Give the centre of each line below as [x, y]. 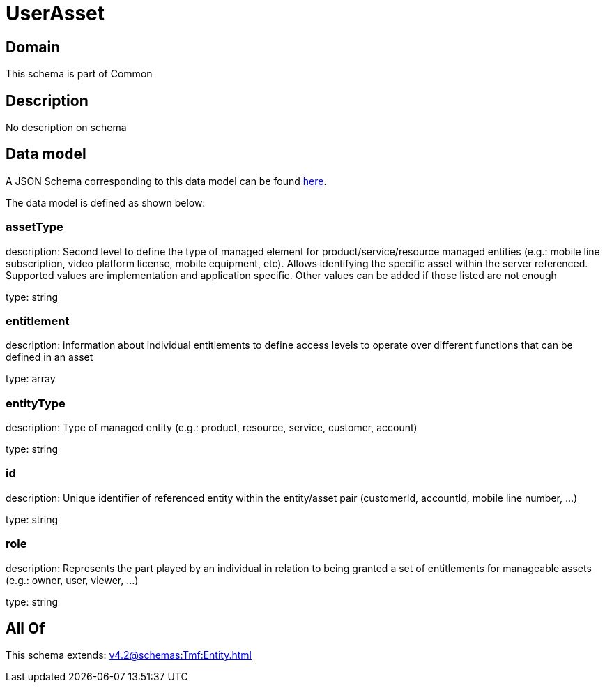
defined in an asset [49, 357]
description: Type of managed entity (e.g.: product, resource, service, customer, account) [212, 428]
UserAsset [55, 13]
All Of [25, 629]
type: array [31, 379]
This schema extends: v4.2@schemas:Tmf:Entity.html [129, 655]
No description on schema [66, 128]
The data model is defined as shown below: [106, 202]
